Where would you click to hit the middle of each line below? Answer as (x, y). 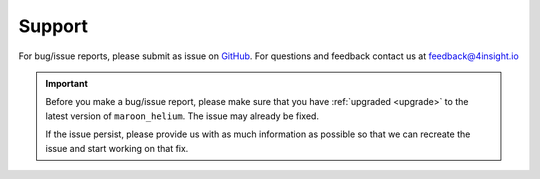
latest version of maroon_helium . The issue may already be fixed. (182, 116)
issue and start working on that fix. (117, 148)
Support (53, 26)
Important (67, 83)
